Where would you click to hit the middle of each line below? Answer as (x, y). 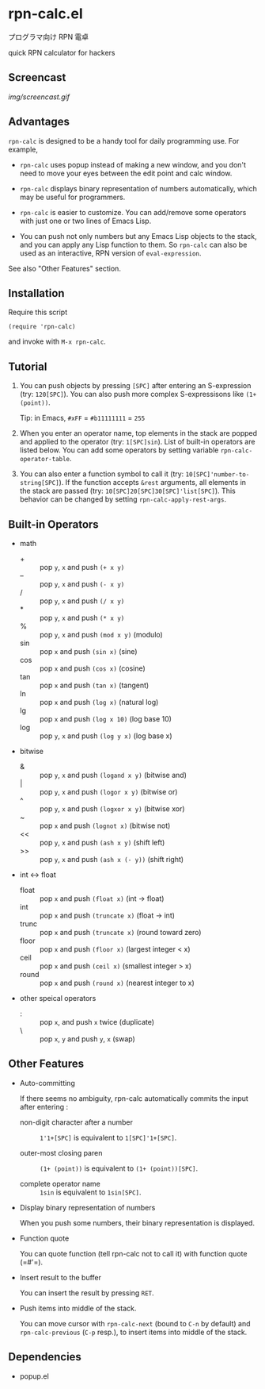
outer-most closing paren (61, 1152)
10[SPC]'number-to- (218, 475)
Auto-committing (47, 1083)
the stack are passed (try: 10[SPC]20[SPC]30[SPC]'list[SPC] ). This (127, 491)
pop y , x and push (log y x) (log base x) (106, 736)
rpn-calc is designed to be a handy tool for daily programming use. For (124, 140)
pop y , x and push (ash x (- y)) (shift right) (112, 859)
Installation (36, 293)
